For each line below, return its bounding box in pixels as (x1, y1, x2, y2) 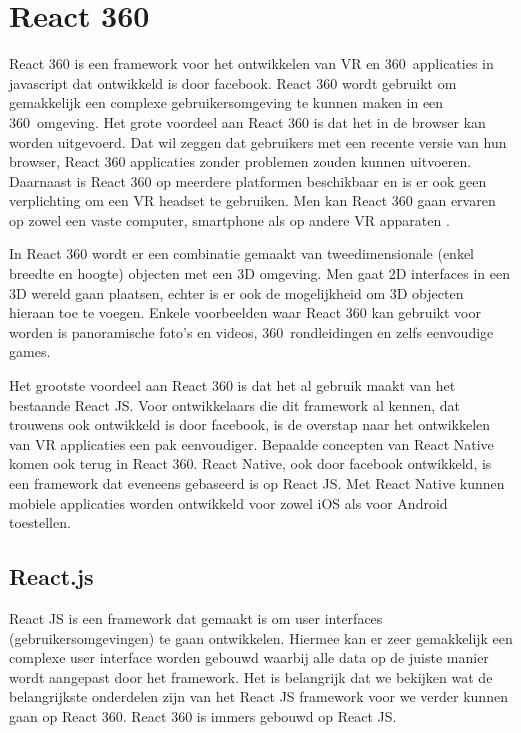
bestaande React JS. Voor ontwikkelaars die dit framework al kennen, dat (9, 394, 461, 415)
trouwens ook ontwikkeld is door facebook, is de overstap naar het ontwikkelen (9, 414, 491, 435)
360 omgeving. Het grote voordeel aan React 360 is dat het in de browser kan (9, 111, 486, 132)
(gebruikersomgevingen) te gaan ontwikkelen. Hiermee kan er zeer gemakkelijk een (9, 627, 513, 648)
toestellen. (9, 512, 71, 533)
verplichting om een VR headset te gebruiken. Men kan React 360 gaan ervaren (9, 190, 496, 211)
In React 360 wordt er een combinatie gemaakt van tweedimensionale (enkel (9, 243, 474, 264)
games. (9, 341, 51, 362)
